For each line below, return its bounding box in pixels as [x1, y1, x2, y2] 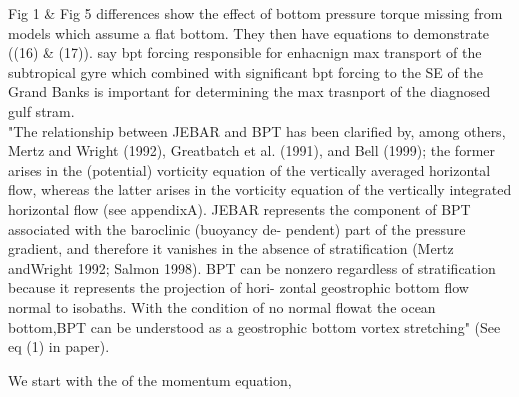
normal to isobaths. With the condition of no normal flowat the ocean [8, 296, 436, 317]
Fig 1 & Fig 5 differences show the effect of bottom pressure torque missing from [8, 3, 503, 23]
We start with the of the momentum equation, [8, 369, 292, 390]
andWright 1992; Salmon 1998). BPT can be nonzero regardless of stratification [8, 257, 496, 278]
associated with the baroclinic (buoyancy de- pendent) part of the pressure [8, 218, 466, 239]
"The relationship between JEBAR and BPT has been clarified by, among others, [8, 120, 506, 141]
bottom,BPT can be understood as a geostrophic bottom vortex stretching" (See [8, 316, 501, 337]
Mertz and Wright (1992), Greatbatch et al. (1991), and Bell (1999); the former [8, 140, 496, 161]
